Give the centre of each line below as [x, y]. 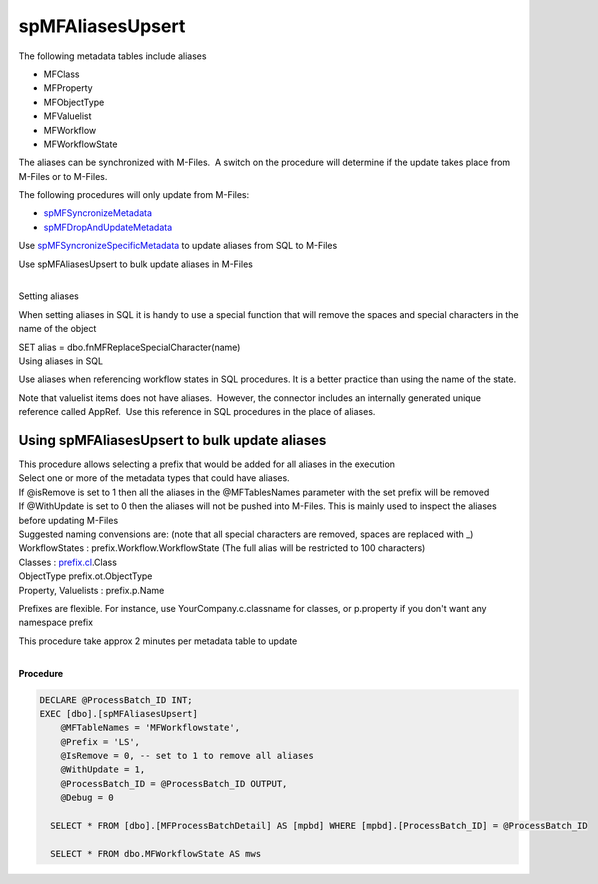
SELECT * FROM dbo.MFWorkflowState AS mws [156, 853]
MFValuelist [67, 116]
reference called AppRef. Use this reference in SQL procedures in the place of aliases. [197, 412]
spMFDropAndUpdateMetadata [108, 227]
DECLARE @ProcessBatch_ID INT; [116, 699]
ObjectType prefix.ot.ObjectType [85, 576]
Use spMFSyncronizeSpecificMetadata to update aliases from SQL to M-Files [178, 246]
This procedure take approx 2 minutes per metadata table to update [158, 641]
